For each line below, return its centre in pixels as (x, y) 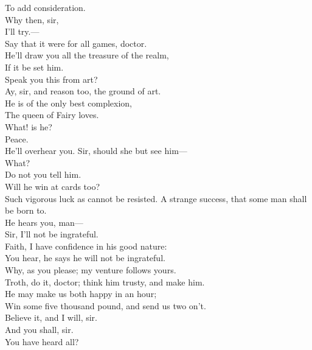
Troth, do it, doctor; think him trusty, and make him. (105, 282)
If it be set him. (34, 67)
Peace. (17, 138)
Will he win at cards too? (53, 186)
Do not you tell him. (43, 174)
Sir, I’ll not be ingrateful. (52, 234)
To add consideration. (45, 7)
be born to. (26, 210)
